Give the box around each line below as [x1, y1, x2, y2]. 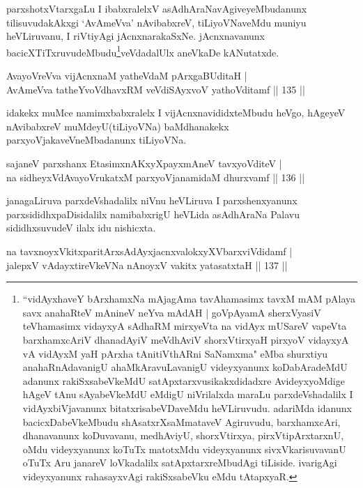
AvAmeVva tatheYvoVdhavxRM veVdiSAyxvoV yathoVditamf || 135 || [6, 82, 305, 96]
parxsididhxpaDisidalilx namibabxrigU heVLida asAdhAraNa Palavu [6, 206, 300, 221]
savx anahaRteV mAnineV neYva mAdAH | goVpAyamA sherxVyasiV [22, 305, 321, 319]
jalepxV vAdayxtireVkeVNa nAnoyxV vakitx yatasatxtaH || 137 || [6, 257, 288, 272]
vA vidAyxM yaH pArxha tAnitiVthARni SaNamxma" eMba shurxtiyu [22, 346, 328, 360]
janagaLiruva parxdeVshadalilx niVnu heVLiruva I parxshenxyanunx [6, 193, 298, 208]
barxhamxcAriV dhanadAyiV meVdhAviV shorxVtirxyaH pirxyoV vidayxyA [22, 332, 349, 346]
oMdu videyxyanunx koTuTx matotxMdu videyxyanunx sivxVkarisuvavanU [22, 441, 346, 456]
